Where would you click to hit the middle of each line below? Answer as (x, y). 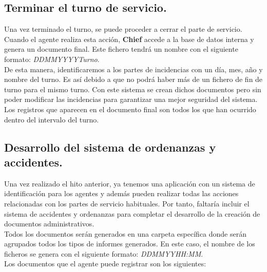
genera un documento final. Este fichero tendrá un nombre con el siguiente (121, 49)
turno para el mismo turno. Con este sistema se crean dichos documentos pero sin (133, 89)
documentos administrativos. (49, 224)
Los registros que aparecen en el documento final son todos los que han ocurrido (130, 109)
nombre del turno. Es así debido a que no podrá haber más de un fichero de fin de (133, 79)
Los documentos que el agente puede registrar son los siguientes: (105, 264)
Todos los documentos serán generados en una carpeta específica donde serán (125, 233)
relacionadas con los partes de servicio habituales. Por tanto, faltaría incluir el (127, 203)
